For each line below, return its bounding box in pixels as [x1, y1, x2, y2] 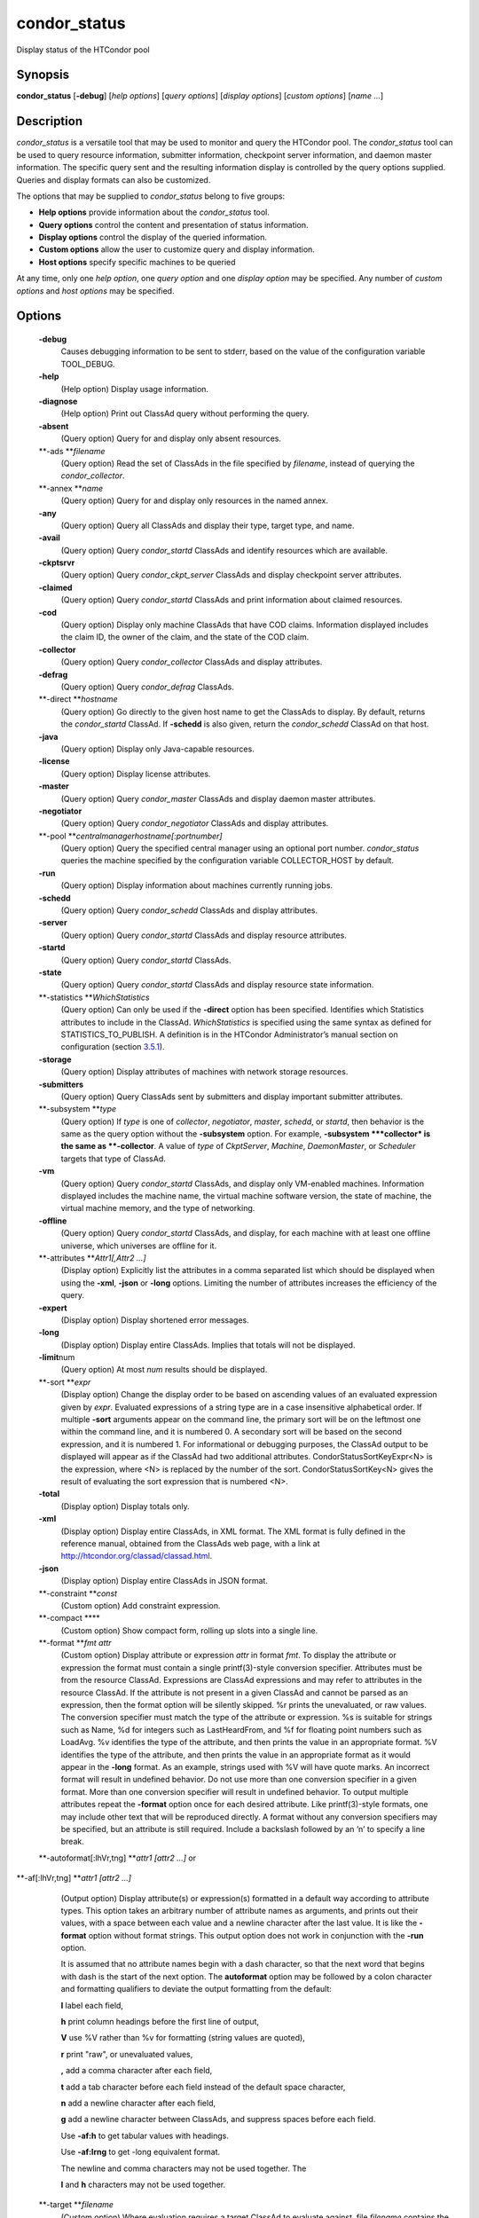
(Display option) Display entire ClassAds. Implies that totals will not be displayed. [60, 1340, 356, 1350]
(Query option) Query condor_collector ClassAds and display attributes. [60, 657, 323, 667]
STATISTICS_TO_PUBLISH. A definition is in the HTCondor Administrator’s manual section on [60, 1029, 398, 1040]
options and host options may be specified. [16, 285, 175, 296]
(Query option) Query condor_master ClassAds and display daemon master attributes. [60, 793, 376, 804]
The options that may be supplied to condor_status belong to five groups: [16, 191, 286, 201]
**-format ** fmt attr [38, 1638, 112, 1648]
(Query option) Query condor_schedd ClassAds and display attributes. [60, 905, 318, 916]
